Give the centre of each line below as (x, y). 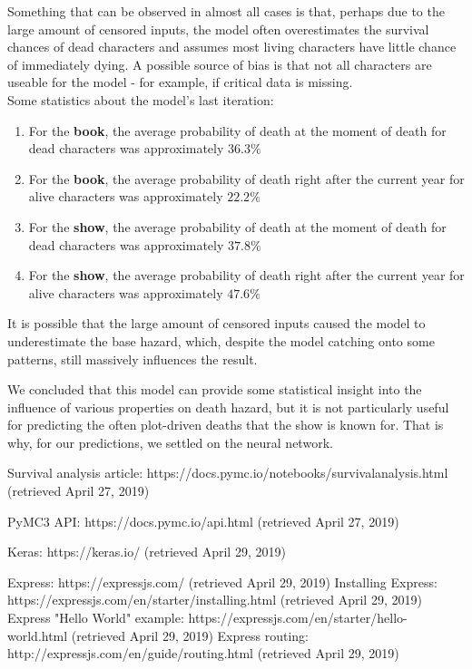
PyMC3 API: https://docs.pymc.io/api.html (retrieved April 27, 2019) (203, 521)
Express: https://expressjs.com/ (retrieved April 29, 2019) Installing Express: (222, 582)
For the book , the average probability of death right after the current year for (246, 178)
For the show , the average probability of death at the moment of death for (237, 226)
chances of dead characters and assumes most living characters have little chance (232, 47)
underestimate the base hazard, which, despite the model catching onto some (221, 340)
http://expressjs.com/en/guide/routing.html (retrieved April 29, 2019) (203, 653)
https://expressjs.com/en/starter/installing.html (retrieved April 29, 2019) (215, 600)
